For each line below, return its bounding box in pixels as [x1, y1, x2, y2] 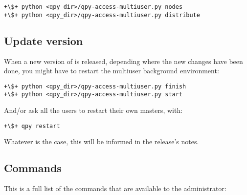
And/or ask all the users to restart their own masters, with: [4, 105, 183, 115]
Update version [4, 33, 83, 48]
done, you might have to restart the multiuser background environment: [4, 65, 219, 76]
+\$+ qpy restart [4, 122, 60, 130]
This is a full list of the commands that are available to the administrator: [4, 183, 226, 194]
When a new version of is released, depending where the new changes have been [4, 56, 243, 66]
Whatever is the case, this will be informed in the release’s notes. [4, 136, 199, 147]
